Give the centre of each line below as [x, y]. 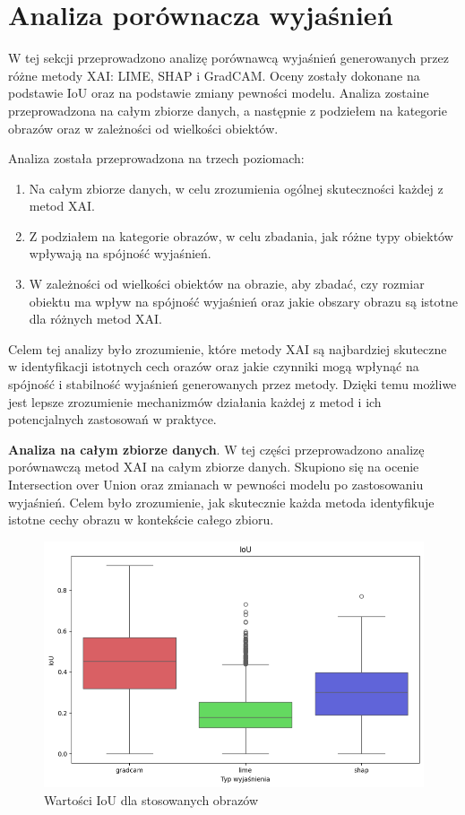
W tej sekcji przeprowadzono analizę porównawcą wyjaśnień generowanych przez [228, 58]
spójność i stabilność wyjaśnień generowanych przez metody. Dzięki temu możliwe [232, 384]
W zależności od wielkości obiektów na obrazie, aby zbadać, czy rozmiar [227, 284]
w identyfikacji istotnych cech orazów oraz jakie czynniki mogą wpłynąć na [214, 366]
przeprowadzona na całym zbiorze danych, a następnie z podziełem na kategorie [228, 110]
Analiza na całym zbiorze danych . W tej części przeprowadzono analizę [216, 449]
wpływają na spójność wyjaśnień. [120, 253]
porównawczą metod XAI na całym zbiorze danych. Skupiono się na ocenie [214, 467]
